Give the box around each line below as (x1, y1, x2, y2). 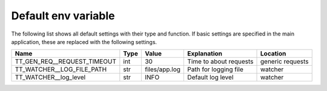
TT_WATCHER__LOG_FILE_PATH (15, 65, 107, 74)
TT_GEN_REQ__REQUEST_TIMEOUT (15, 57, 117, 66)
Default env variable (11, 9, 115, 22)
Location (260, 49, 286, 58)
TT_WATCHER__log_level (15, 73, 86, 81)
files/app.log (144, 65, 181, 74)
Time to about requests (187, 57, 254, 66)
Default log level (187, 73, 234, 81)
